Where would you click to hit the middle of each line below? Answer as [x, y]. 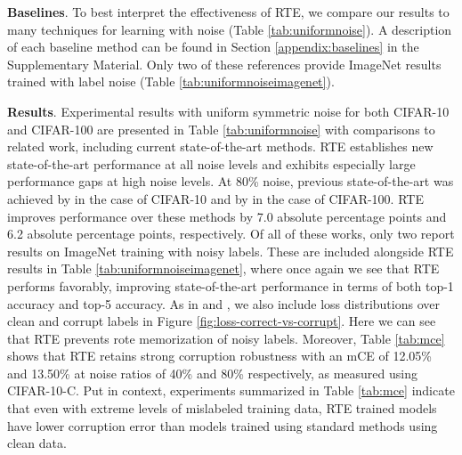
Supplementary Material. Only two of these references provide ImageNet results [224, 64]
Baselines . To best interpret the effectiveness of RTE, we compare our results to [228, 12]
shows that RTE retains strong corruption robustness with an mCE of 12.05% [219, 356]
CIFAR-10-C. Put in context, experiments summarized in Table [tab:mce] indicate [231, 390]
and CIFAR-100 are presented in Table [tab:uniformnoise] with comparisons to [221, 129]
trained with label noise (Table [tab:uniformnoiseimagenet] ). [171, 81]
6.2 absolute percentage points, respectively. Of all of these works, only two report [231, 234]
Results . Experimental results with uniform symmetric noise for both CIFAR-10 [228, 111]
